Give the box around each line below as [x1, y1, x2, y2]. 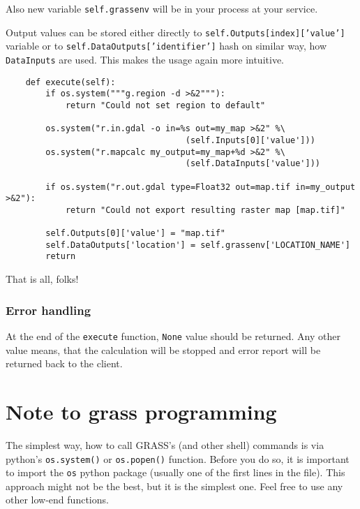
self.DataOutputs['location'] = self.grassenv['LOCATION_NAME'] [45, 239, 350, 250]
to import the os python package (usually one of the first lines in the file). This [6, 465, 345, 480]
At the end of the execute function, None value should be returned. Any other [6, 328, 340, 343]
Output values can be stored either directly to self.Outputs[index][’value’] [6, 24, 345, 39]
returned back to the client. [6, 356, 123, 371]
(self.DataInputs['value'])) [185, 158, 321, 169]
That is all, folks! [6, 272, 79, 286]
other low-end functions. [6, 492, 109, 507]
